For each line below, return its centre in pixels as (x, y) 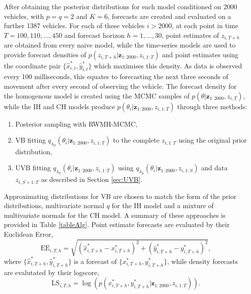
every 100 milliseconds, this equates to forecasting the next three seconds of (116, 76)
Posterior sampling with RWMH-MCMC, (76, 123)
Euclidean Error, (29, 234)
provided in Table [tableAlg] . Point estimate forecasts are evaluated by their (117, 224)
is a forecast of (95, 261)
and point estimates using (200, 54)
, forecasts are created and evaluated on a (169, 16)
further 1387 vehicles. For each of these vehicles (74, 25)
